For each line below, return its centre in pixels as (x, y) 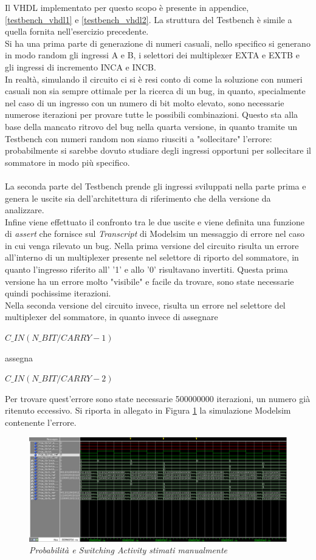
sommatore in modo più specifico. (67, 162)
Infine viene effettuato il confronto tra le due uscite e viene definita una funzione (155, 221)
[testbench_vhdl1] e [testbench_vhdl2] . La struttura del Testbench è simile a (149, 19)
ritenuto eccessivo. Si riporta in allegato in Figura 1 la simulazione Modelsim (148, 410)
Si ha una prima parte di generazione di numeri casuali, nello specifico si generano (158, 43)
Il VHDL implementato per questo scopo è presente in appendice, (127, 7)
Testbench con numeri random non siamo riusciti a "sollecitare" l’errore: (139, 138)
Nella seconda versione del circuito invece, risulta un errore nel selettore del (145, 305)
